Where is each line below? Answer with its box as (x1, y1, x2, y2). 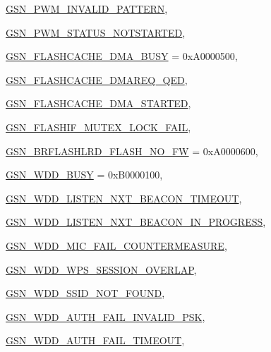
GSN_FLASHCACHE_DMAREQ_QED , (6, 72, 188, 87)
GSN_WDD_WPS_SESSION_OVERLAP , (6, 262, 197, 277)
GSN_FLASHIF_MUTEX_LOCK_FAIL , (6, 119, 191, 134)
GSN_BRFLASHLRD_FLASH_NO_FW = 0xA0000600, (6, 143, 258, 158)
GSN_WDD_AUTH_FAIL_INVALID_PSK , (6, 309, 205, 324)
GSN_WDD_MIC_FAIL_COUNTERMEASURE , (6, 238, 227, 253)
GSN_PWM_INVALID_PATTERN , (6, 1, 168, 16)
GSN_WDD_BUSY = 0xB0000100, (6, 167, 163, 182)
